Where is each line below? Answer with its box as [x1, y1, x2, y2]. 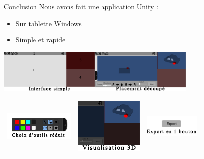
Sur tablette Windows [15, 18, 82, 28]
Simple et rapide [15, 34, 66, 45]
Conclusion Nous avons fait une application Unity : [4, 1, 158, 11]
